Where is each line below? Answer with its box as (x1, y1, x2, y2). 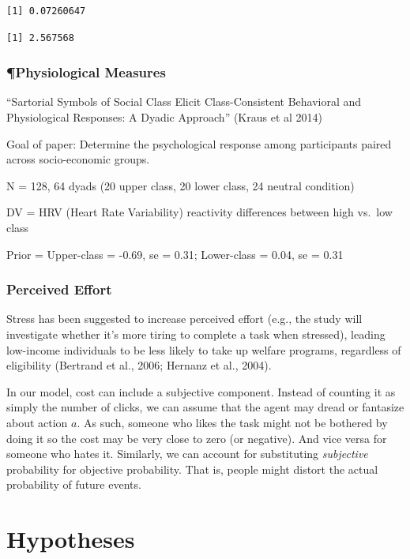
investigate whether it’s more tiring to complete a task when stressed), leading (6, 325, 386, 342)
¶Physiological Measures (6, 62, 166, 82)
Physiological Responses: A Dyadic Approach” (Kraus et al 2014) (6, 109, 323, 125)
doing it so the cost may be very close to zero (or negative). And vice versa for (6, 430, 387, 446)
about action (6, 414, 68, 430)
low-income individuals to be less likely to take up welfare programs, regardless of (6, 341, 401, 358)
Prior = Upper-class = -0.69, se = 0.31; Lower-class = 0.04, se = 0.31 (6, 246, 344, 262)
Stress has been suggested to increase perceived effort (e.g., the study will (6, 310, 363, 327)
